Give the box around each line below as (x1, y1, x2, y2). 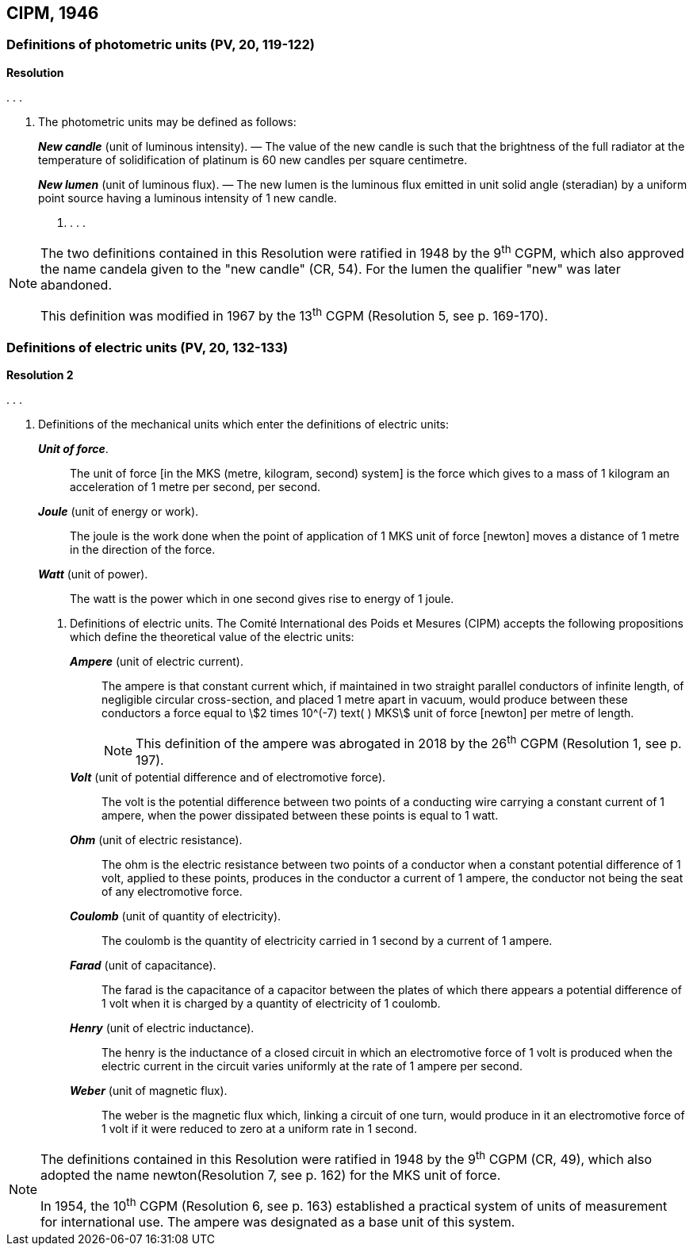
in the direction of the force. (70, 543, 216, 557)
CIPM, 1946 (6, 3, 99, 23)
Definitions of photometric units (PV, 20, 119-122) (6, 36, 315, 53)
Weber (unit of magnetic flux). (70, 1083, 228, 1097)
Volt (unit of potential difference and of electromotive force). (70, 770, 386, 784)
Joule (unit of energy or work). (38, 505, 199, 519)
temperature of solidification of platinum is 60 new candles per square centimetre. (38, 152, 468, 167)
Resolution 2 (6, 368, 74, 382)
